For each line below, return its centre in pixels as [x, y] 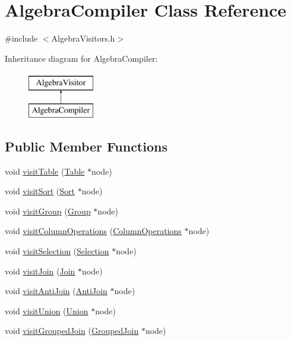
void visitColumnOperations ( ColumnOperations [93, 231]
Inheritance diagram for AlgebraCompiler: [81, 58]
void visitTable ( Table [45, 171]
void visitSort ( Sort [40, 191]
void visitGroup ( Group [48, 211]
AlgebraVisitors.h [83, 38]
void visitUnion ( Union [47, 310]
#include [21, 38]
